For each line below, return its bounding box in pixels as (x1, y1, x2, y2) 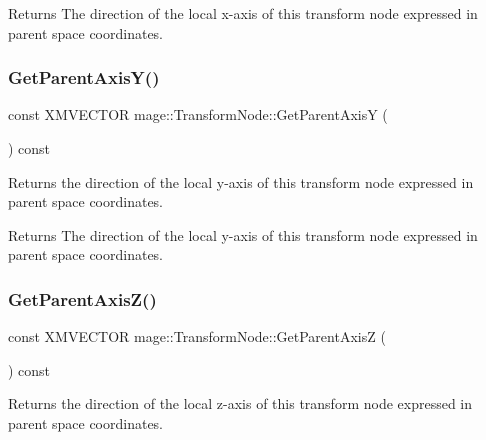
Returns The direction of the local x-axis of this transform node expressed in (8, 3, 478, 23)
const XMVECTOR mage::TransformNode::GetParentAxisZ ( (8, 326, 386, 347)
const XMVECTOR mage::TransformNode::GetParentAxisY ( (8, 104, 388, 125)
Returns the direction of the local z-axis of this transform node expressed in (8, 393, 473, 414)
